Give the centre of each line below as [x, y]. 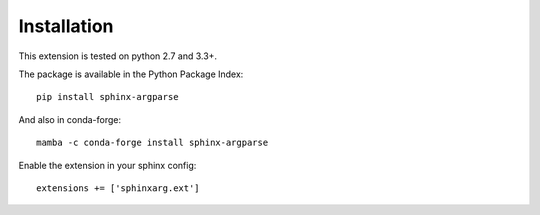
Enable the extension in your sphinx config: [107, 165]
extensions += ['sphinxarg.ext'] [118, 188]
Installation [66, 26]
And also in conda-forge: [70, 119]
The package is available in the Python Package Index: [131, 74]
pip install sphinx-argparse [107, 97]
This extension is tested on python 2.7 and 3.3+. [118, 56]
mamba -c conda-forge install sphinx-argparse [152, 143]
